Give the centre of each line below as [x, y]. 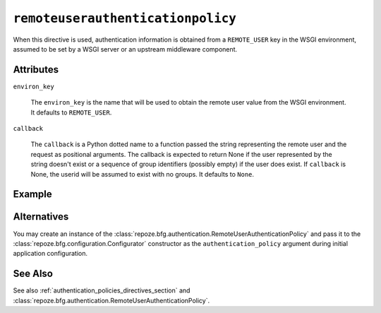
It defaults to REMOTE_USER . [71, 112]
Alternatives [41, 217]
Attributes [36, 70]
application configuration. [50, 254]
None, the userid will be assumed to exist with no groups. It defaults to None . [142, 174]
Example [32, 194]
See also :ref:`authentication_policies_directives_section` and [102, 290]
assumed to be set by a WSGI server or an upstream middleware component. [125, 49]
